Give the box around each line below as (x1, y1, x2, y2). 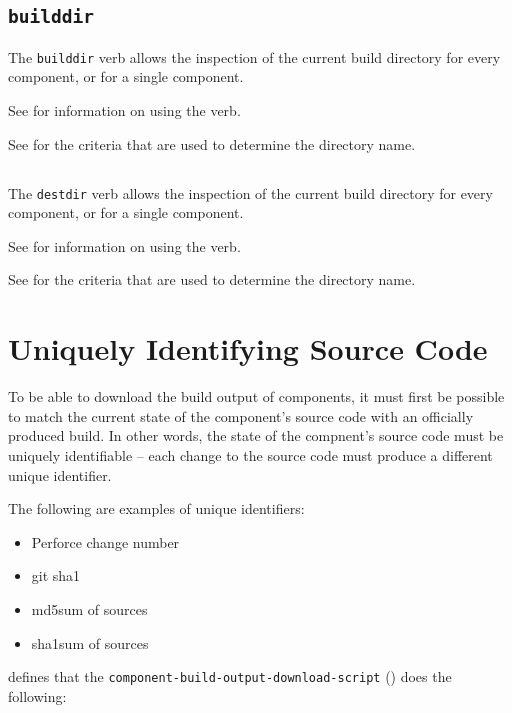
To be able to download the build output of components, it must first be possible (8, 386, 505, 407)
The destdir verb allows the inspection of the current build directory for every (8, 182, 493, 203)
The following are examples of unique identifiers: (8, 498, 305, 519)
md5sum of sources (31, 598, 148, 619)
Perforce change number (31, 531, 180, 552)
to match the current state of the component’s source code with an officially (8, 405, 474, 426)
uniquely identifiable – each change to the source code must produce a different (8, 444, 493, 465)
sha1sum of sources (31, 632, 149, 653)
